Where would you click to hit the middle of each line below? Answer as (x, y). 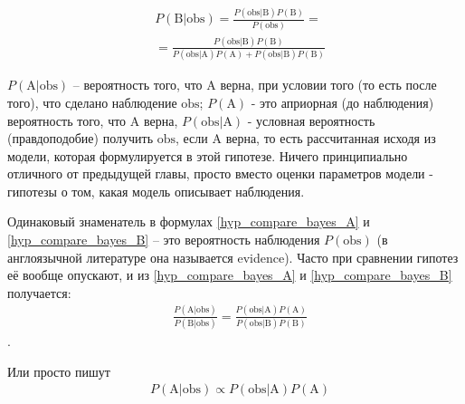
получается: (39, 292)
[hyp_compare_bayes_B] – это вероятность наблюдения (164, 240)
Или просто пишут (59, 371)
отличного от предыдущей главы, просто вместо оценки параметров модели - (220, 173)
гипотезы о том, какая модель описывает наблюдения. (156, 191)
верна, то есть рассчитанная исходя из (331, 138)
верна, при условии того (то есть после (328, 85)
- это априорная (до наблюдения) (342, 102)
